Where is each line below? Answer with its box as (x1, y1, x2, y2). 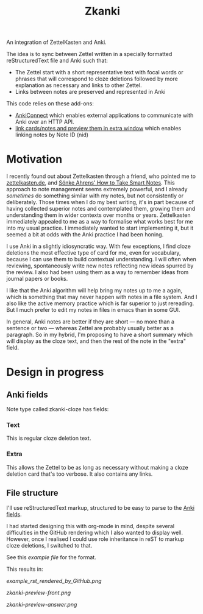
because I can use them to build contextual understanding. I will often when (6, 256, 197, 263)
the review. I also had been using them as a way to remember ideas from (6, 269, 189, 276)
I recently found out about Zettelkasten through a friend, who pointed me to (6, 172, 196, 180)
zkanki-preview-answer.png (6, 601, 77, 608)
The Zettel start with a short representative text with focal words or (15, 69, 184, 76)
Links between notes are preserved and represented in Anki (15, 88, 166, 96)
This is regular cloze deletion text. (6, 434, 91, 442)
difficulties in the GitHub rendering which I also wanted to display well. (6, 529, 183, 536)
